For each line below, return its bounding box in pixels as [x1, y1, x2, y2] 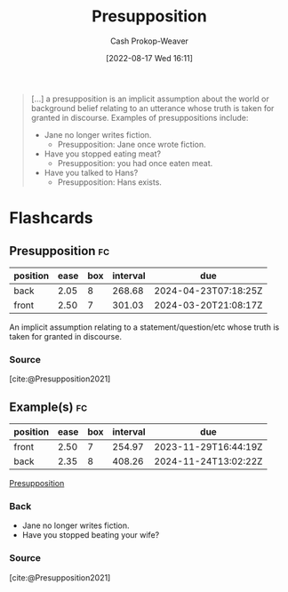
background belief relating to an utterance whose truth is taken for [30, 102, 275, 113]
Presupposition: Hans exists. [57, 176, 163, 188]
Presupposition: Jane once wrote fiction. [57, 139, 206, 149]
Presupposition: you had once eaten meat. [57, 157, 213, 168]
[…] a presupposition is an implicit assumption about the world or [30, 93, 269, 104]
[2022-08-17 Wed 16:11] [105, 52, 194, 63]
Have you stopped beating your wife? [21, 530, 160, 540]
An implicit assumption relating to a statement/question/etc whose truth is [9, 322, 280, 332]
